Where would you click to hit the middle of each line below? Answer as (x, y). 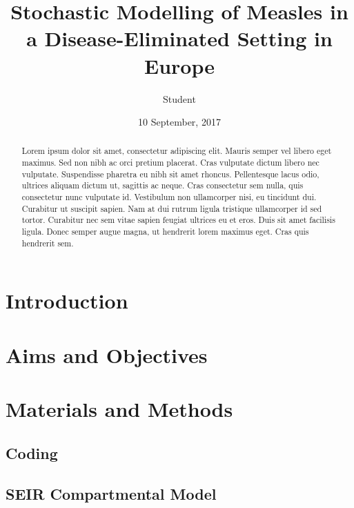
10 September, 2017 (179, 122)
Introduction (67, 301)
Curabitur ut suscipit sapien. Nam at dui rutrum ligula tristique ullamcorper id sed (172, 208)
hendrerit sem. (48, 243)
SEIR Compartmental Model (111, 493)
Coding (32, 452)
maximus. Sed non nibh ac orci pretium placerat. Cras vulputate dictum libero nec (170, 163)
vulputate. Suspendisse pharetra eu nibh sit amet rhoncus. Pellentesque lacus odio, (170, 174)
